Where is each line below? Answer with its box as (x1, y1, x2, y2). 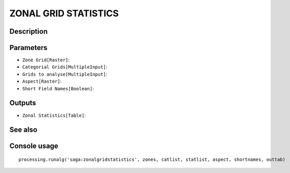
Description (9, 27, 48, 36)
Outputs (9, 98, 36, 107)
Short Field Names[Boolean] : (22, 85, 94, 91)
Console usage (9, 142, 59, 151)
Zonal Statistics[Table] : (22, 112, 86, 118)
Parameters (9, 43, 48, 52)
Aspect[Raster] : (22, 78, 62, 84)
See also (9, 126, 38, 134)
